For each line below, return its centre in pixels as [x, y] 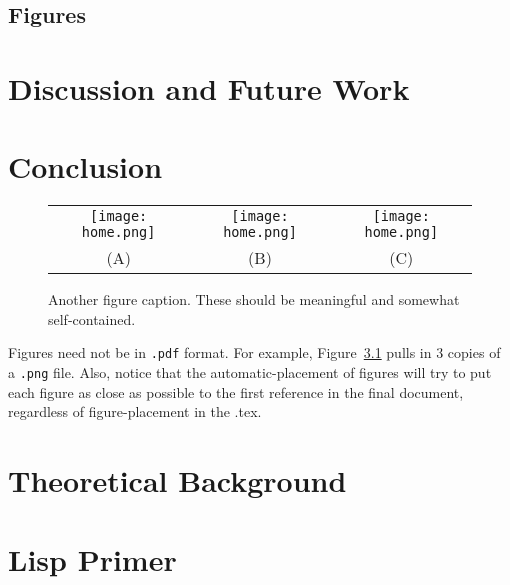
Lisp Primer [92, 558]
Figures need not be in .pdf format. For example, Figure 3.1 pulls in [220, 352]
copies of [474, 352]
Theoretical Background [177, 480]
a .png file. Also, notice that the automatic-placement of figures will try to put [250, 372]
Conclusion [85, 166]
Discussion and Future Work [209, 87]
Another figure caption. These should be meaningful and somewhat [254, 299]
